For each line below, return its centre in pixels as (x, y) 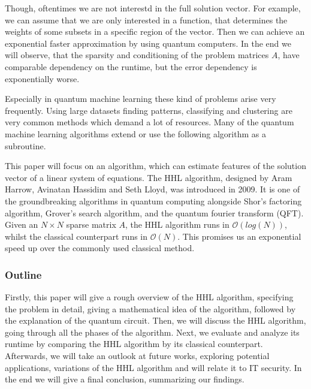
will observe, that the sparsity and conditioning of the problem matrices (137, 55)
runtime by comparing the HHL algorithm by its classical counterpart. (134, 344)
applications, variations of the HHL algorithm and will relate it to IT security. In (153, 367)
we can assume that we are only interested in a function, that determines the (146, 19)
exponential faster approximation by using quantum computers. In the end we (148, 43)
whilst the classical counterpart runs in (76, 236)
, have (289, 55)
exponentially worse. (42, 78)
